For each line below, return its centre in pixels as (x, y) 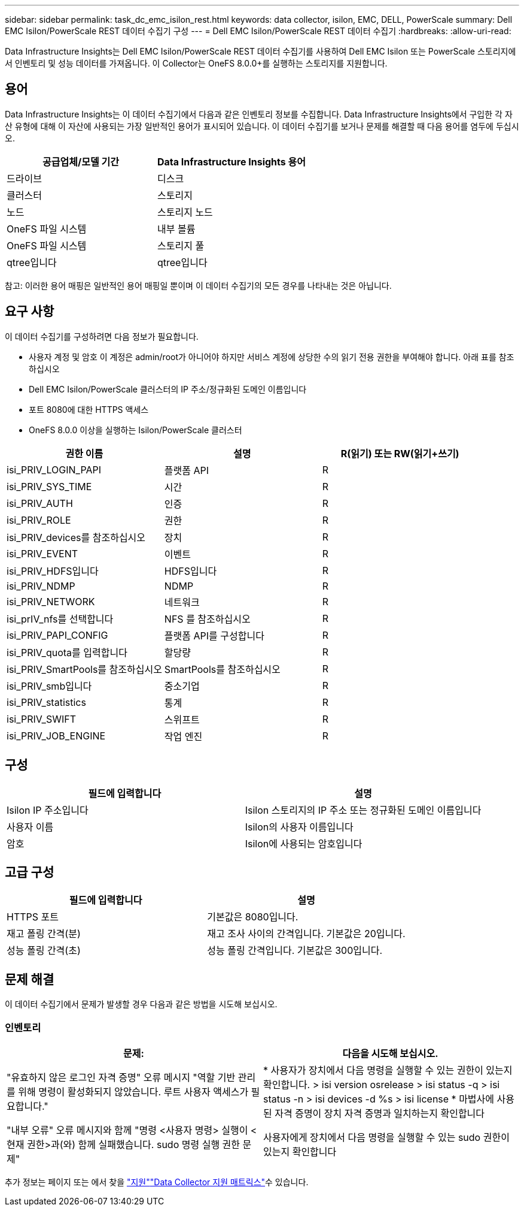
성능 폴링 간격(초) (44, 951)
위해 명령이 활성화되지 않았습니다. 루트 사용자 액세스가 (133, 1091)
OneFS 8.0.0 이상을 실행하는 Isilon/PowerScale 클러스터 (135, 430)
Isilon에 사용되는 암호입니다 (304, 843)
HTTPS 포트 (33, 917)
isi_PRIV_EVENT (42, 553)
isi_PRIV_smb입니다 (49, 686)
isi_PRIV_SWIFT (42, 719)
